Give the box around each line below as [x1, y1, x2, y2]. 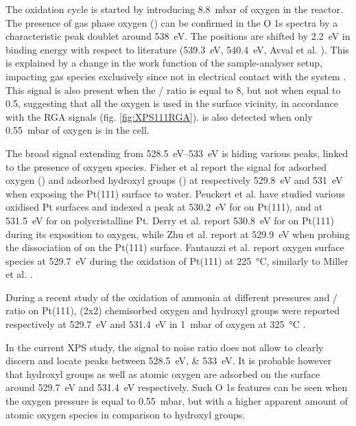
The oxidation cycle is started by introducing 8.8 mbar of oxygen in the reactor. [5, 2, 343, 16]
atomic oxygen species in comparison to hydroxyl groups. [5, 407, 246, 421]
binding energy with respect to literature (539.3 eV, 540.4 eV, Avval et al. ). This [5, 42, 349, 56]
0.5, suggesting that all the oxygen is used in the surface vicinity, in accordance [5, 96, 339, 110]
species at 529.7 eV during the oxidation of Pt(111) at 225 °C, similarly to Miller [5, 253, 348, 268]
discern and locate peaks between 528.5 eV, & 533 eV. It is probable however [5, 353, 332, 368]
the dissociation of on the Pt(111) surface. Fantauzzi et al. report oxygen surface [5, 240, 344, 255]
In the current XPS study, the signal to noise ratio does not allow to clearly [5, 340, 324, 354]
